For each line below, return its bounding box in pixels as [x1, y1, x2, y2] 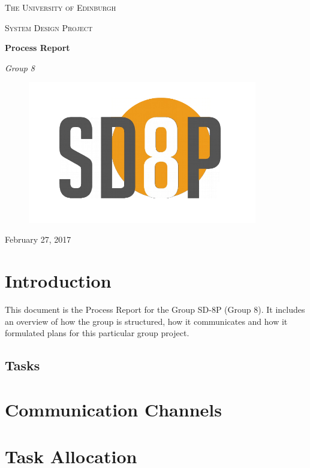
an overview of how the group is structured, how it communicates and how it [5, 315, 288, 327]
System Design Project [5, 21, 93, 34]
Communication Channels [5, 397, 222, 421]
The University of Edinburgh [5, 1, 116, 13]
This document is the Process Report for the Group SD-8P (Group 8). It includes [5, 303, 305, 316]
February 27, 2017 [5, 233, 71, 246]
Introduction [5, 268, 112, 293]
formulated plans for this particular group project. [5, 327, 189, 339]
